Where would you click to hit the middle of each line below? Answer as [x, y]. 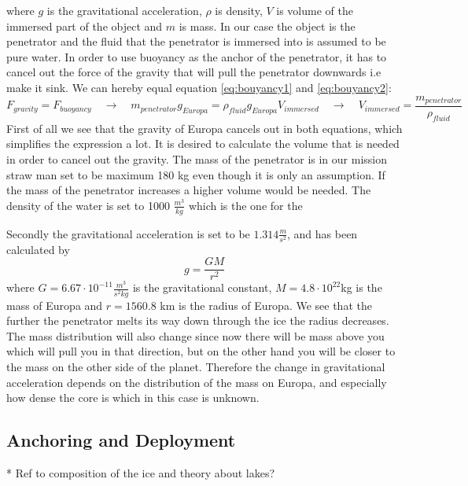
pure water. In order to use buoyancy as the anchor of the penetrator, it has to [197, 56]
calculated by [38, 249]
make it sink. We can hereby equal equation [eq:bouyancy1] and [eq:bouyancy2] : [199, 87]
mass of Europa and [55, 305]
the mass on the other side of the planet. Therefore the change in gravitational [196, 366]
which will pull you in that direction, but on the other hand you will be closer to [201, 351]
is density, [239, 10]
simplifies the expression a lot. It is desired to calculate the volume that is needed [203, 144]
